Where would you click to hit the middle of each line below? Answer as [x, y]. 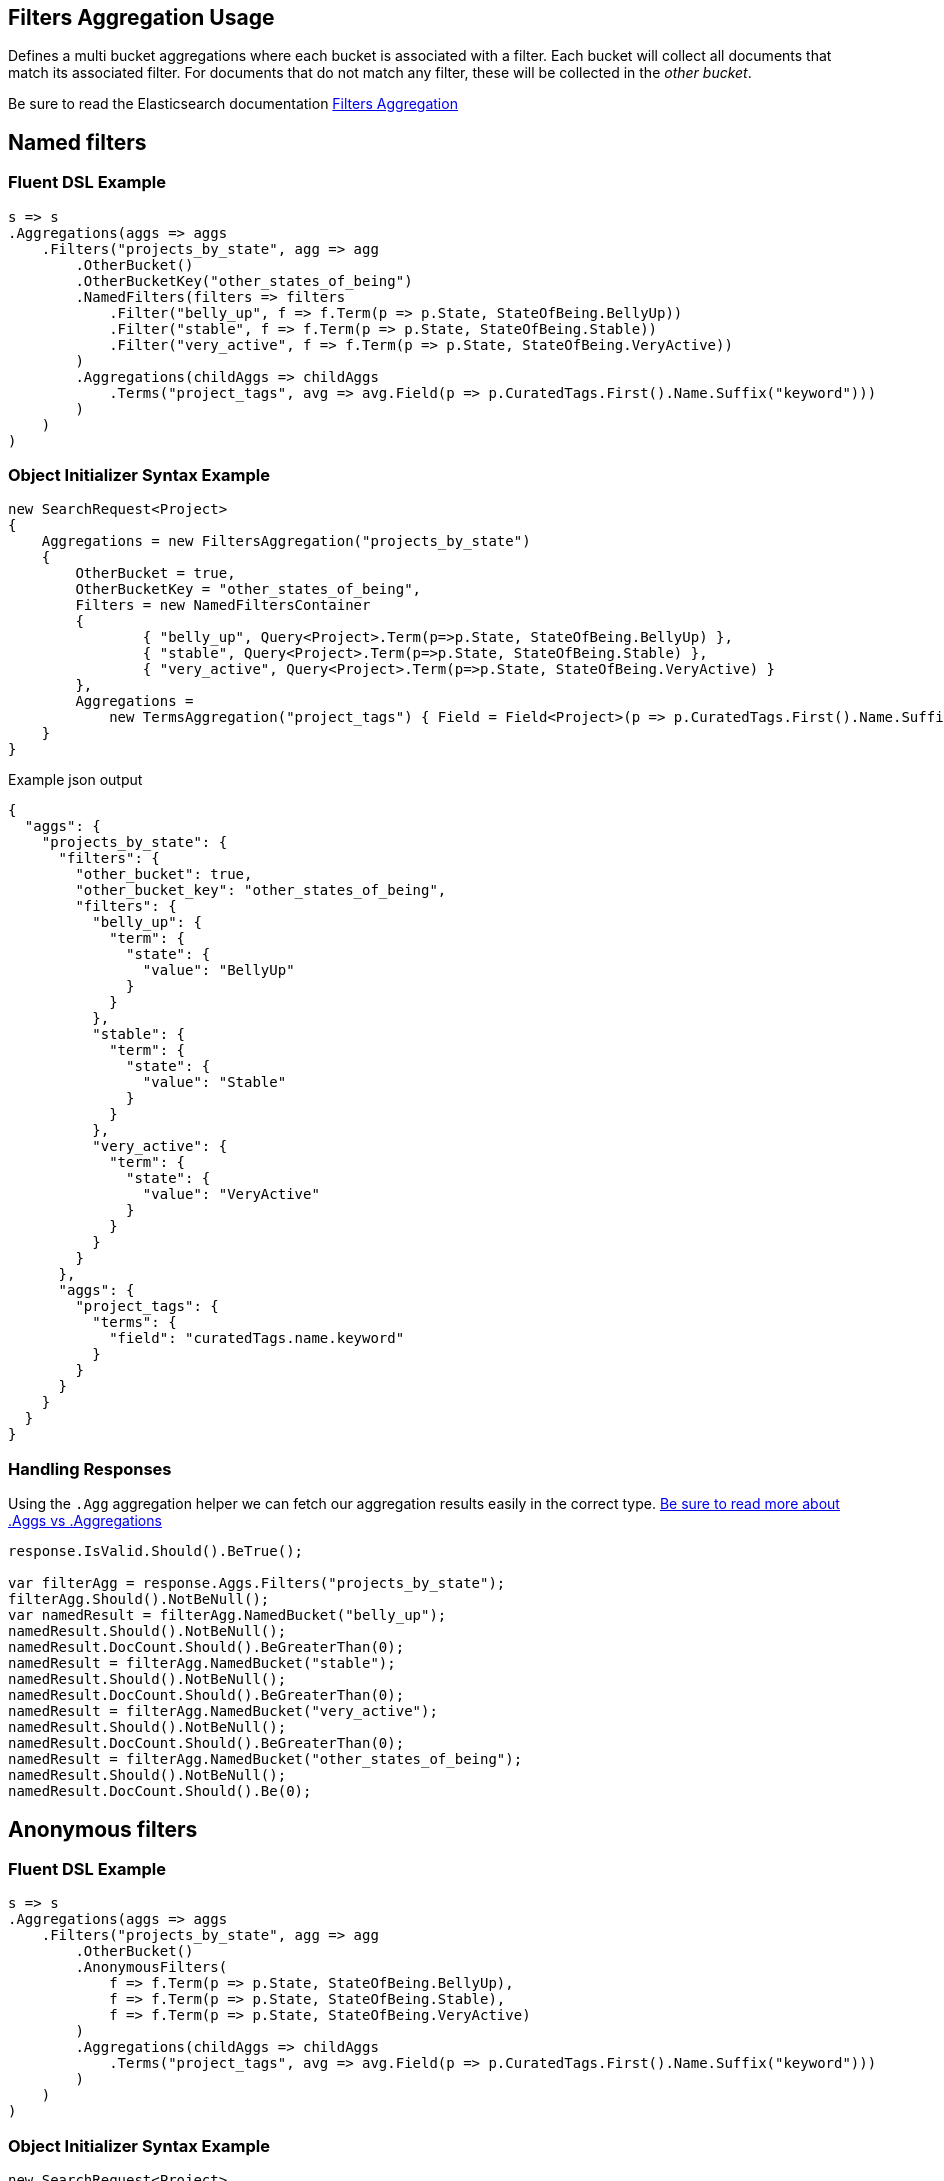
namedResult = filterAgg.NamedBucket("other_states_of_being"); [265, 1759]
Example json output [75, 780]
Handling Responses [90, 1468]
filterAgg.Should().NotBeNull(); [139, 1599]
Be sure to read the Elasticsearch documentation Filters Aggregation [233, 104]
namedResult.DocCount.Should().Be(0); [160, 1791]
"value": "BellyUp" [218, 970]
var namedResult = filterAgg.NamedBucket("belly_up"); [227, 1615]
